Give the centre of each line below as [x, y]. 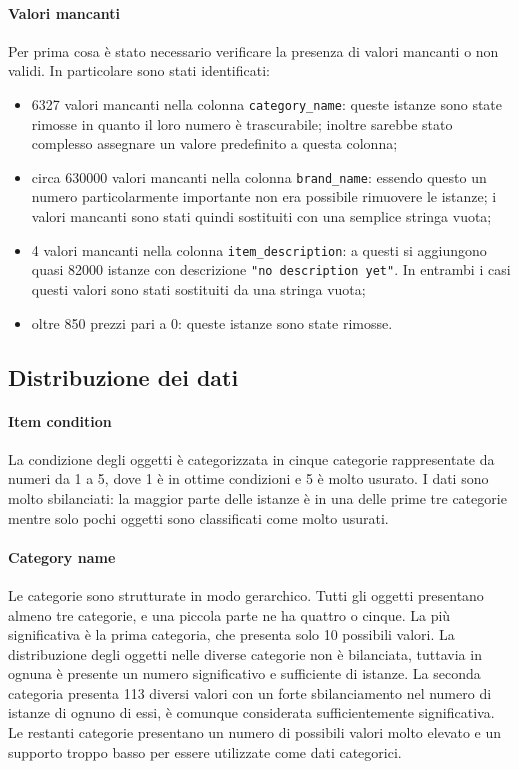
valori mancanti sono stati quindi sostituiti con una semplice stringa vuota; [261, 216]
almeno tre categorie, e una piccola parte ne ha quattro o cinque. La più [229, 614]
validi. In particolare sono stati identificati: [139, 70]
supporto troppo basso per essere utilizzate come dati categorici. [205, 751]
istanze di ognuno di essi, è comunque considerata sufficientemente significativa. [251, 712]
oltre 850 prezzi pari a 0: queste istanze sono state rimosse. [212, 322]
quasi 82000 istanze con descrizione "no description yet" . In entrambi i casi [271, 269]
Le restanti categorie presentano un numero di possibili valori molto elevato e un [255, 732]
